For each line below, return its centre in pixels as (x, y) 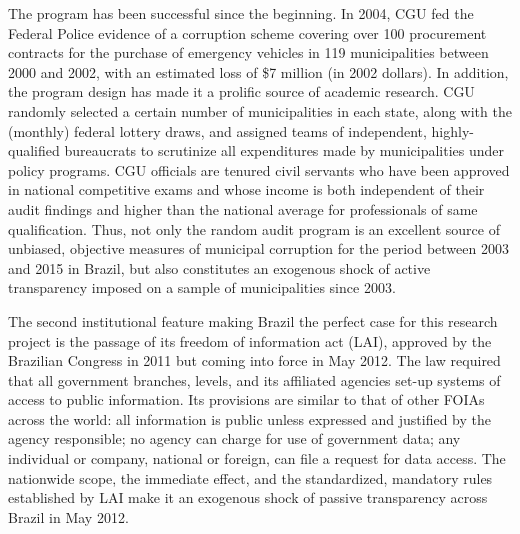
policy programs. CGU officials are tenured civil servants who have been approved (259, 169)
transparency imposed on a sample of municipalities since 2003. (202, 287)
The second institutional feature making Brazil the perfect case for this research (253, 320)
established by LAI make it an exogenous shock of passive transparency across (248, 497)
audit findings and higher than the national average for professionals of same (243, 208)
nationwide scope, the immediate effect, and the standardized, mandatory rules (250, 477)
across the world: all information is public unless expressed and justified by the (250, 418)
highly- (452, 130)
